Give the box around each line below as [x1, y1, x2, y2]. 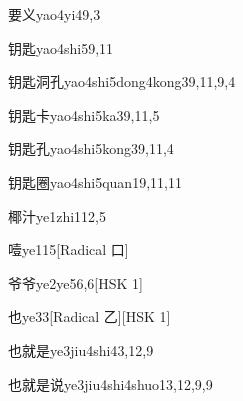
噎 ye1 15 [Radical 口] [8, 239, 129, 260]
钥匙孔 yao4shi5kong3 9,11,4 [8, 138, 174, 159]
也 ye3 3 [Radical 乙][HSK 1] [8, 306, 171, 327]
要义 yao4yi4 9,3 [8, 4, 101, 24]
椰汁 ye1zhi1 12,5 [8, 205, 107, 226]
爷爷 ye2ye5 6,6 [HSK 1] [8, 272, 143, 293]
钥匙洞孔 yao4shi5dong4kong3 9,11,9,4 [8, 71, 236, 92]
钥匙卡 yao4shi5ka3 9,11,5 [8, 104, 160, 125]
